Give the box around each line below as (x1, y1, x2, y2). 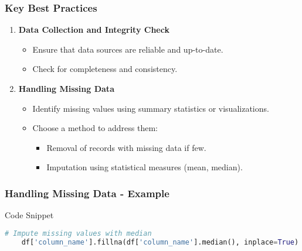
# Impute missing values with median (5, 229, 152, 238)
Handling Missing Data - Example (5, 185, 169, 200)
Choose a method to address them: (32, 122, 158, 134)
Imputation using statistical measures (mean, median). (46, 161, 243, 173)
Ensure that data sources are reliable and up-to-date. (32, 43, 223, 55)
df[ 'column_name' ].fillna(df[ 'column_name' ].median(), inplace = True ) (21, 238, 299, 246)
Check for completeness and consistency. (32, 63, 178, 75)
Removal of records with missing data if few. (46, 141, 206, 153)
